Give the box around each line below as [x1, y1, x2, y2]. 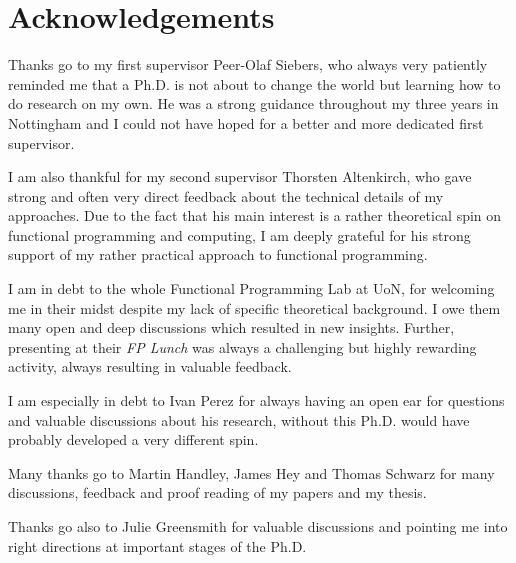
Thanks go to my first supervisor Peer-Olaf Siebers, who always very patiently [8, 54, 488, 75]
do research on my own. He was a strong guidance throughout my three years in [8, 93, 499, 114]
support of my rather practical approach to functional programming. [8, 244, 428, 265]
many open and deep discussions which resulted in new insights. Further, [8, 317, 455, 338]
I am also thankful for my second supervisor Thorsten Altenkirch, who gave [8, 166, 472, 187]
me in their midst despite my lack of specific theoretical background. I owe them [8, 297, 501, 318]
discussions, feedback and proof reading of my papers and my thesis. [8, 482, 427, 503]
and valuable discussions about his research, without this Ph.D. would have [8, 409, 470, 430]
